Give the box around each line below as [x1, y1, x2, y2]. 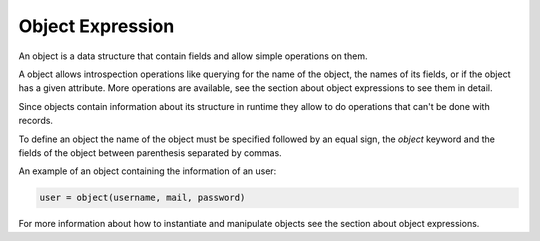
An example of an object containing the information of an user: [18, 165, 277, 177]
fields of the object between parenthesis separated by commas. [18, 146, 282, 159]
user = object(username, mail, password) [39, 192, 246, 204]
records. [18, 115, 54, 127]
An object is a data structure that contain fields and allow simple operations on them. [18, 50, 368, 62]
